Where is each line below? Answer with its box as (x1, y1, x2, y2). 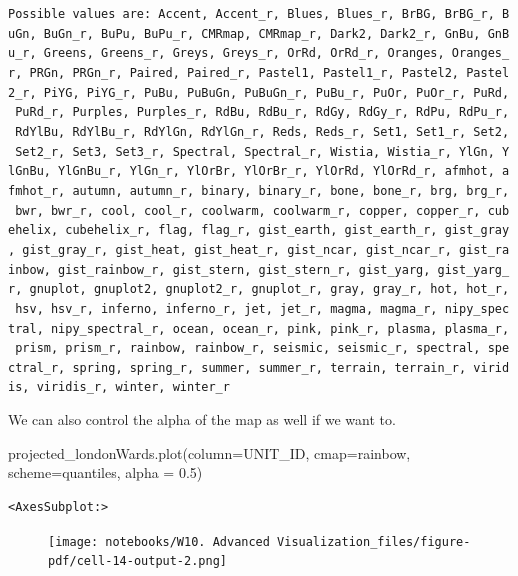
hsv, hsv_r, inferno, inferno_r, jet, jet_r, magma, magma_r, (15, 301, 438, 316)
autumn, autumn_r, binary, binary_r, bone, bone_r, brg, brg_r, (72, 183, 510, 198)
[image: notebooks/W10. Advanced (48, 534, 270, 549)
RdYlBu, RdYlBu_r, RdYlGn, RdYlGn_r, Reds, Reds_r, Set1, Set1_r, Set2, (15, 124, 510, 139)
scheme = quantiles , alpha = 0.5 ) (8, 462, 203, 483)
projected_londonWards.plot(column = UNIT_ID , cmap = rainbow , (8, 442, 411, 463)
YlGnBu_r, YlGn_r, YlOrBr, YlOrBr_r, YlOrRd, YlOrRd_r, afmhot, (58, 164, 495, 179)
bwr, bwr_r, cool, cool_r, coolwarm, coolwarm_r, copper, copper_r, (15, 203, 481, 218)
